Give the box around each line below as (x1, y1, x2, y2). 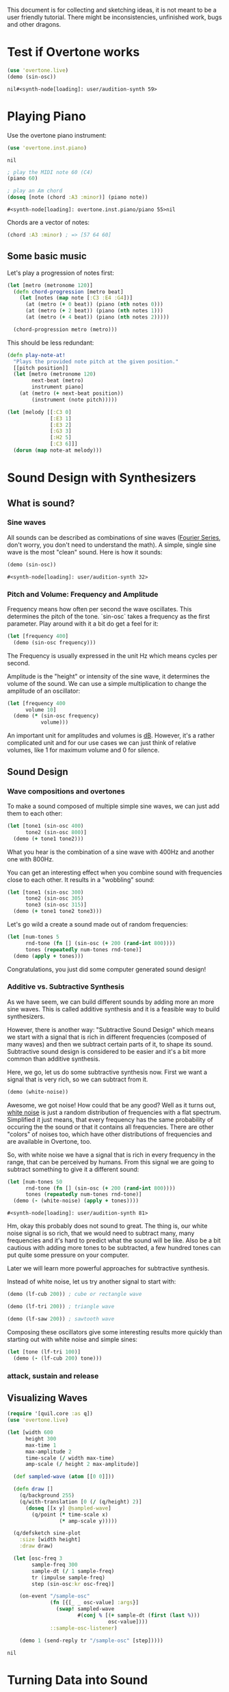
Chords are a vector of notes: (7, 219, 90, 226)
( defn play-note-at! (7, 352, 66, 358)
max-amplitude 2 (25, 1448, 72, 1455)
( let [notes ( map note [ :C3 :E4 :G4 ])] (19, 295, 133, 302)
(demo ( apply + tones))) (13, 953, 84, 959)
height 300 (25, 1435, 57, 1442)
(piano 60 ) (7, 175, 38, 182)
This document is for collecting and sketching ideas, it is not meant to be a (7, 6, 217, 14)
